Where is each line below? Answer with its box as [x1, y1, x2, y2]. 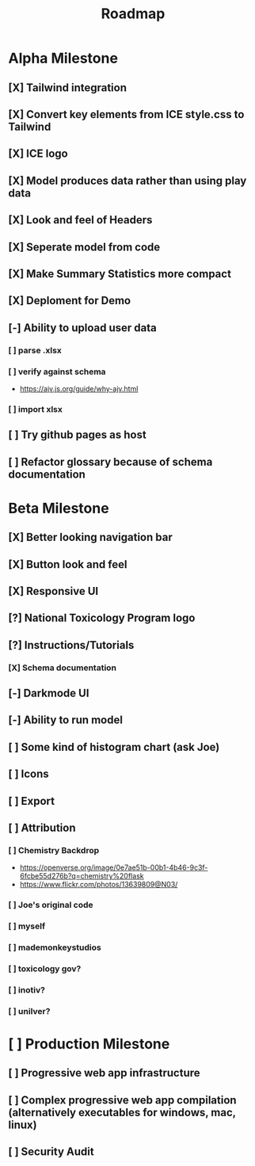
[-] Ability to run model [8, 714, 123, 727]
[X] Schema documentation [8, 662, 117, 673]
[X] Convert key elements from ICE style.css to [8, 108, 245, 121]
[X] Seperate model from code [8, 240, 161, 253]
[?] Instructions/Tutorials [8, 638, 135, 652]
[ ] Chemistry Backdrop [8, 844, 100, 855]
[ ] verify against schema [8, 366, 106, 377]
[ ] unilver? [8, 1005, 51, 1016]
